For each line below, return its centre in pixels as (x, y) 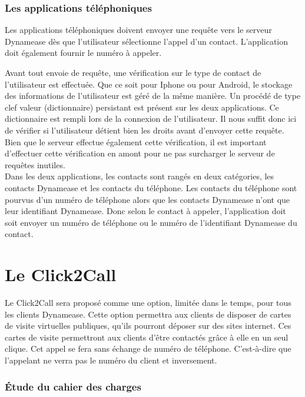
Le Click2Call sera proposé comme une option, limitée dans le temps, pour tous (148, 303)
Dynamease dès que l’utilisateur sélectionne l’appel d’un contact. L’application (147, 41)
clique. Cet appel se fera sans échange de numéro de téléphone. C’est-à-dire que (148, 348)
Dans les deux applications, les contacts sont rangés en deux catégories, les (140, 176)
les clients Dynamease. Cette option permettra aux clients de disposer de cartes (148, 314)
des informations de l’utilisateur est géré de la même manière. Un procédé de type (153, 96)
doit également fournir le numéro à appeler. (83, 53)
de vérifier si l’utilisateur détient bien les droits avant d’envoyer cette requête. (145, 130)
